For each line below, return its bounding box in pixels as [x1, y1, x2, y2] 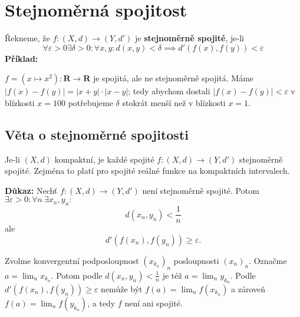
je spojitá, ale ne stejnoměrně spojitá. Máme [93, 72, 254, 84]
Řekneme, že [5, 32, 50, 44]
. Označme [249, 254, 287, 266]
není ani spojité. [124, 296, 183, 309]
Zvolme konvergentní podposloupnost [5, 254, 139, 266]
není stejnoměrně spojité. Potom [142, 184, 259, 196]
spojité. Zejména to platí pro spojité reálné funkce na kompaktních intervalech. [5, 164, 290, 177]
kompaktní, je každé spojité [54, 153, 154, 165]
